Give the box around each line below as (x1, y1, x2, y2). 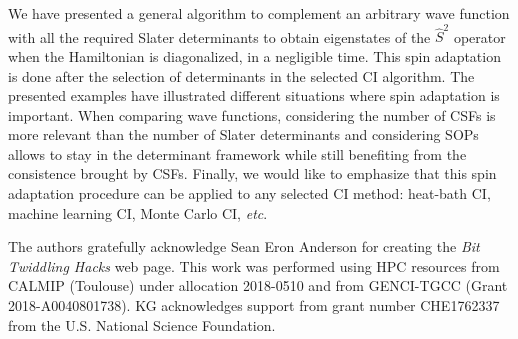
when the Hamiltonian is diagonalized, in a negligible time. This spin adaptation (8, 45, 501, 66)
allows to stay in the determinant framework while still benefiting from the (8, 143, 467, 164)
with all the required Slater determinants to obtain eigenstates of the (8, 26, 431, 47)
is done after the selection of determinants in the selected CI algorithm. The (8, 65, 475, 86)
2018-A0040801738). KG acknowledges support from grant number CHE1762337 (8, 295, 500, 316)
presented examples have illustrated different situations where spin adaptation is (8, 85, 500, 106)
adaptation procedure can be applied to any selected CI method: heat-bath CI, (8, 183, 491, 204)
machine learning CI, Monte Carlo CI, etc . (8, 202, 268, 223)
